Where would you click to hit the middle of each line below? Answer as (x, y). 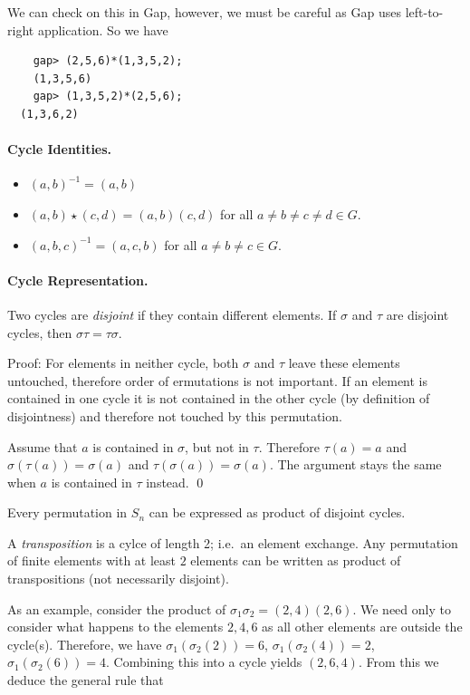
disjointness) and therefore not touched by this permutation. (175, 415)
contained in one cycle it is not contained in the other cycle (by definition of (219, 398)
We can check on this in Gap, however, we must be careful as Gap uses (204, 12)
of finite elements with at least (92, 560)
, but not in (217, 446)
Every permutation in (67, 512)
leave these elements (344, 363)
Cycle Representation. (78, 280)
